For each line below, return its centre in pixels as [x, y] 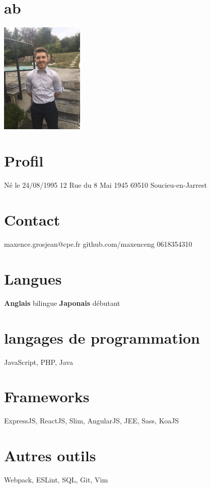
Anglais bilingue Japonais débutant [62, 303]
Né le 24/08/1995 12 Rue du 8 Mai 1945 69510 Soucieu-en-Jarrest [106, 185]
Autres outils [50, 455]
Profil [24, 161]
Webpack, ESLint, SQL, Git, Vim [56, 479]
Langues [33, 278]
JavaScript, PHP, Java [39, 362]
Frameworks [47, 396]
